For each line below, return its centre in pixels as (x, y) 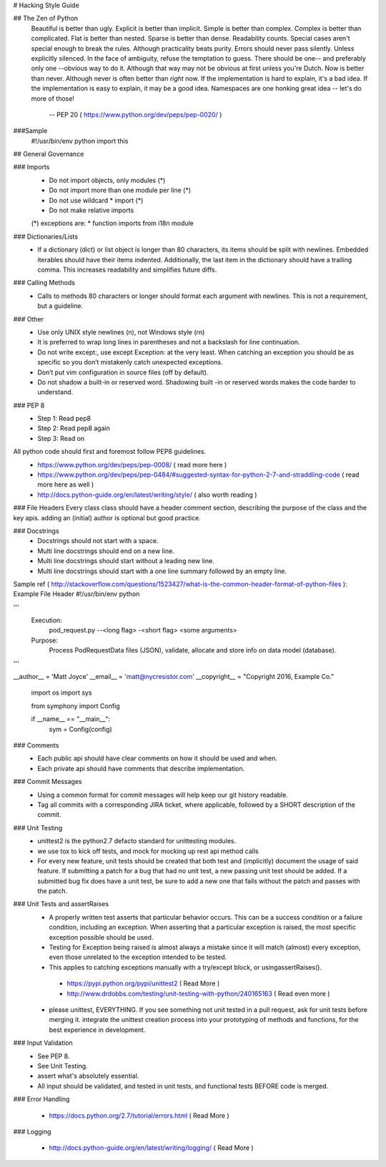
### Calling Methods (44, 283)
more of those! (53, 98)
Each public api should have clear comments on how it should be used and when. (158, 758)
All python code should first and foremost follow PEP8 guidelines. (110, 452)
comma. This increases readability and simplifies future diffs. (127, 269)
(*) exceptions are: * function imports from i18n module (113, 223)
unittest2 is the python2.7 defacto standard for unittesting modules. (137, 841)
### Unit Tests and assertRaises (61, 904)
